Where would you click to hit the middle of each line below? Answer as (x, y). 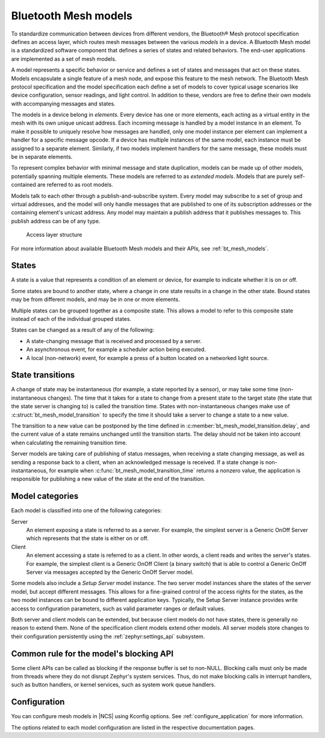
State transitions (43, 375)
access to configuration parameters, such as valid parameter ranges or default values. (118, 609)
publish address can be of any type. (56, 221)
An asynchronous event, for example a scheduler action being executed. (116, 350)
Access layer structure (54, 235)
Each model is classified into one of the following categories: (86, 510)
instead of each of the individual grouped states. (71, 319)
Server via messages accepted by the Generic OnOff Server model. (110, 572)
